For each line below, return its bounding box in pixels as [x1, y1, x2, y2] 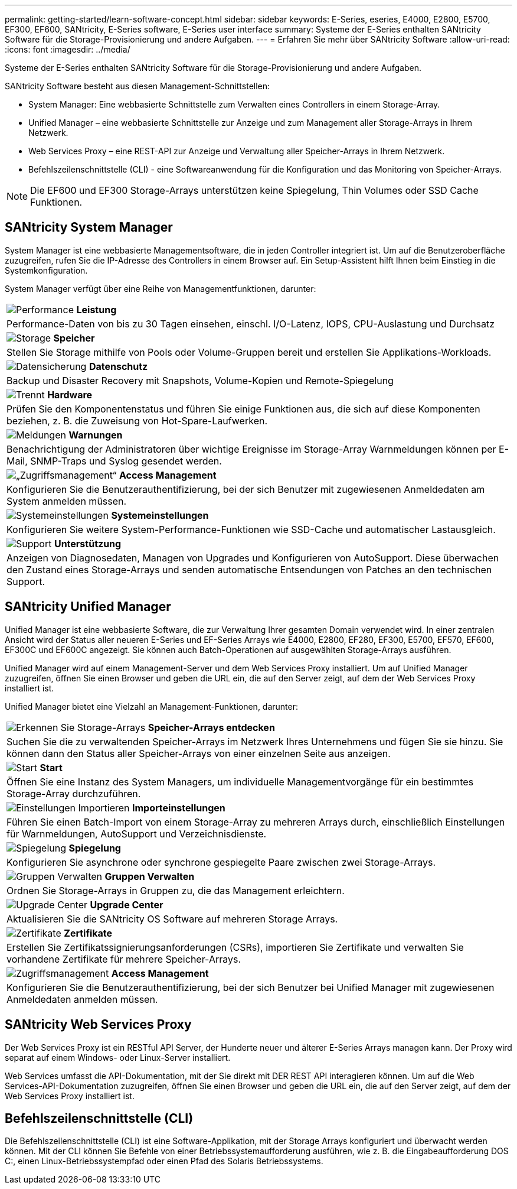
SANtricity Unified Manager [5, 599, 171, 615]
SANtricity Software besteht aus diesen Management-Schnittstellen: [5, 81, 270, 91]
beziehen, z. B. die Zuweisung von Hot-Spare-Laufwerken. [6, 414, 268, 427]
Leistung [76, 303, 117, 316]
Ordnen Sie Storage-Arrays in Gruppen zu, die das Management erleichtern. [6, 884, 345, 896]
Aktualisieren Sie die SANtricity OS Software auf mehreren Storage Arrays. [6, 912, 338, 925]
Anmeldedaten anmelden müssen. [6, 993, 158, 1005]
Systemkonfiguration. [5, 265, 88, 275]
